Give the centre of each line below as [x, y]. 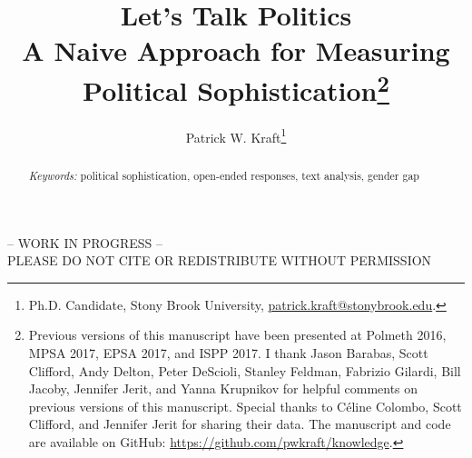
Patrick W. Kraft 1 [236, 135]
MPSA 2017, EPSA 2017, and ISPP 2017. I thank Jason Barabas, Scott [228, 352]
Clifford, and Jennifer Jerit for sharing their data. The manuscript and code [240, 424]
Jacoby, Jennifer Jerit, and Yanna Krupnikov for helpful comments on [223, 388]
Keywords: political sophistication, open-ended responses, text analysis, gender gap [224, 175]
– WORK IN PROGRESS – [85, 242]
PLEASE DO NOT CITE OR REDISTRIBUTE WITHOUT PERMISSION [220, 260]
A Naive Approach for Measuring [236, 50]
